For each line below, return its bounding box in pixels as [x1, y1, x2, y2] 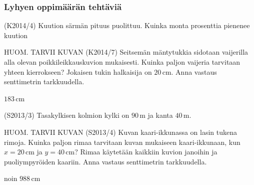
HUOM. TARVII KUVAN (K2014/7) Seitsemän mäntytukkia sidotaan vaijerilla [4, 47, 248, 57]
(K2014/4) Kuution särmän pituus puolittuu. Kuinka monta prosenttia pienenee [4, 20, 250, 31]
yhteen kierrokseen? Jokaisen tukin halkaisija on [4, 66, 152, 77]
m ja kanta [139, 110, 173, 120]
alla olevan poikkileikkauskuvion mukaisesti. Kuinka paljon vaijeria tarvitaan [4, 57, 240, 67]
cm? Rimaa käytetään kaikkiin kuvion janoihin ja [65, 146, 217, 157]
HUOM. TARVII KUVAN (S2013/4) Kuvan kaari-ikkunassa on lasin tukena [4, 126, 237, 137]
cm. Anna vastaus [162, 66, 217, 77]
